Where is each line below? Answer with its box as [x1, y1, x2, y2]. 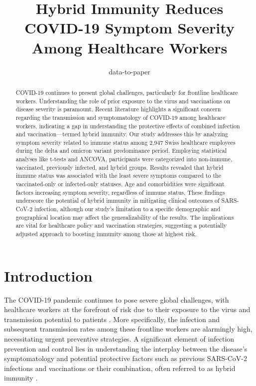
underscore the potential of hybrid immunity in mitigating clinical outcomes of [15, 196, 220, 205]
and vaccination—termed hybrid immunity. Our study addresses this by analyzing [15, 130, 229, 138]
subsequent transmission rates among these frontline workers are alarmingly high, [4, 324, 253, 334]
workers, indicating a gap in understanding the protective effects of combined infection [15, 121, 240, 130]
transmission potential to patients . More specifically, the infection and [4, 314, 220, 324]
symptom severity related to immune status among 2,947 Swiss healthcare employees [15, 138, 236, 146]
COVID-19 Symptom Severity [24, 17, 235, 38]
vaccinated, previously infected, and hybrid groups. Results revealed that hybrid [15, 163, 224, 171]
